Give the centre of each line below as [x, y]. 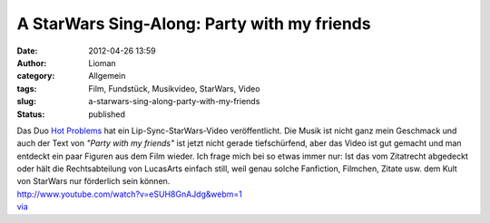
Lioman [103, 63]
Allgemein [107, 76]
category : [36, 76]
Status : [31, 114]
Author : [32, 63]
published [107, 114]
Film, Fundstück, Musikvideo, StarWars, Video [174, 88]
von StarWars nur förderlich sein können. [93, 181]
